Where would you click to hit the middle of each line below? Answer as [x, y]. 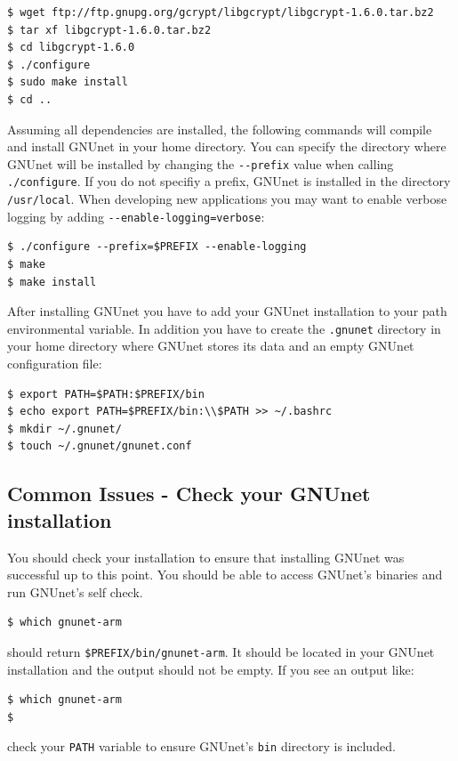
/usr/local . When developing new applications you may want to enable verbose [227, 199]
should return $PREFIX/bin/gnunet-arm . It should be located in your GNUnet [221, 651]
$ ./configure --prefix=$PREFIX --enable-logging [157, 247]
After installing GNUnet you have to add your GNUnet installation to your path [227, 311]
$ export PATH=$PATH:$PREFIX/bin [106, 394]
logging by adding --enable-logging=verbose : [136, 216]
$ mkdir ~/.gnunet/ [64, 429]
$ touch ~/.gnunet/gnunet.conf [100, 446]
